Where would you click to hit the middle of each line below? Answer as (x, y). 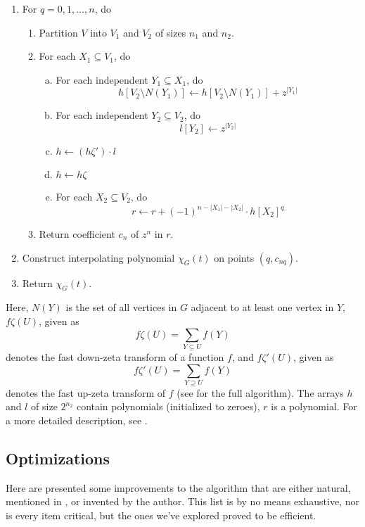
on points (234, 257)
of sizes (171, 32)
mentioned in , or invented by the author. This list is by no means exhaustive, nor (182, 501)
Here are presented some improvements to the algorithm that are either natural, (178, 487)
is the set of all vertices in (121, 307)
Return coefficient (77, 234)
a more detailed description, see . (77, 420)
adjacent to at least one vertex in (262, 307)
